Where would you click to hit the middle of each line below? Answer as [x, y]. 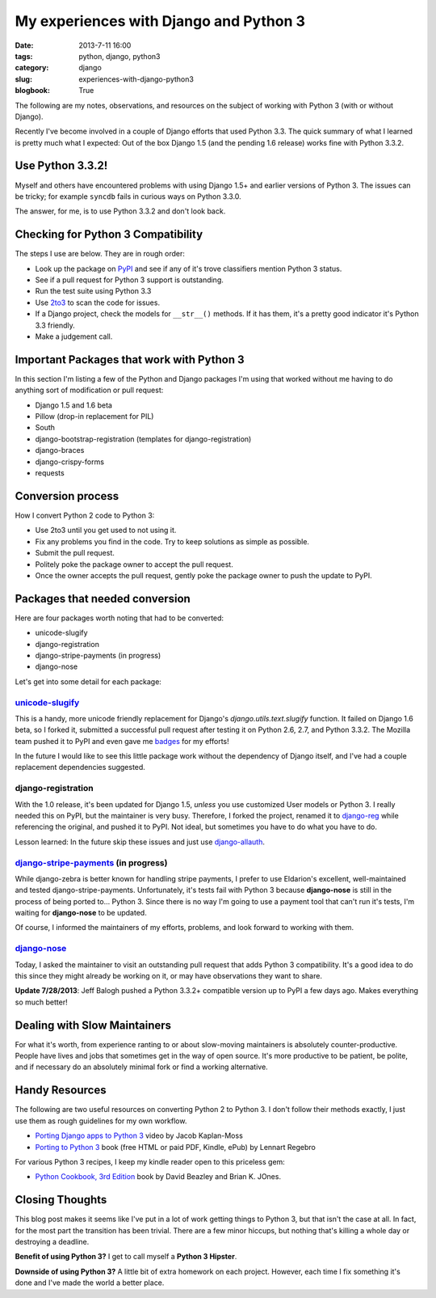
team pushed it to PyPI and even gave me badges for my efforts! [122, 741]
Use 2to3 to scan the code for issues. [98, 302]
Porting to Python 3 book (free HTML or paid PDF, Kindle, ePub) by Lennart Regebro [176, 1147]
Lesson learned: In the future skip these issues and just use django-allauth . [140, 842]
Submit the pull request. [75, 553]
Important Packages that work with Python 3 [130, 359]
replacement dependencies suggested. [80, 767]
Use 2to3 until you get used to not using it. [106, 531]
